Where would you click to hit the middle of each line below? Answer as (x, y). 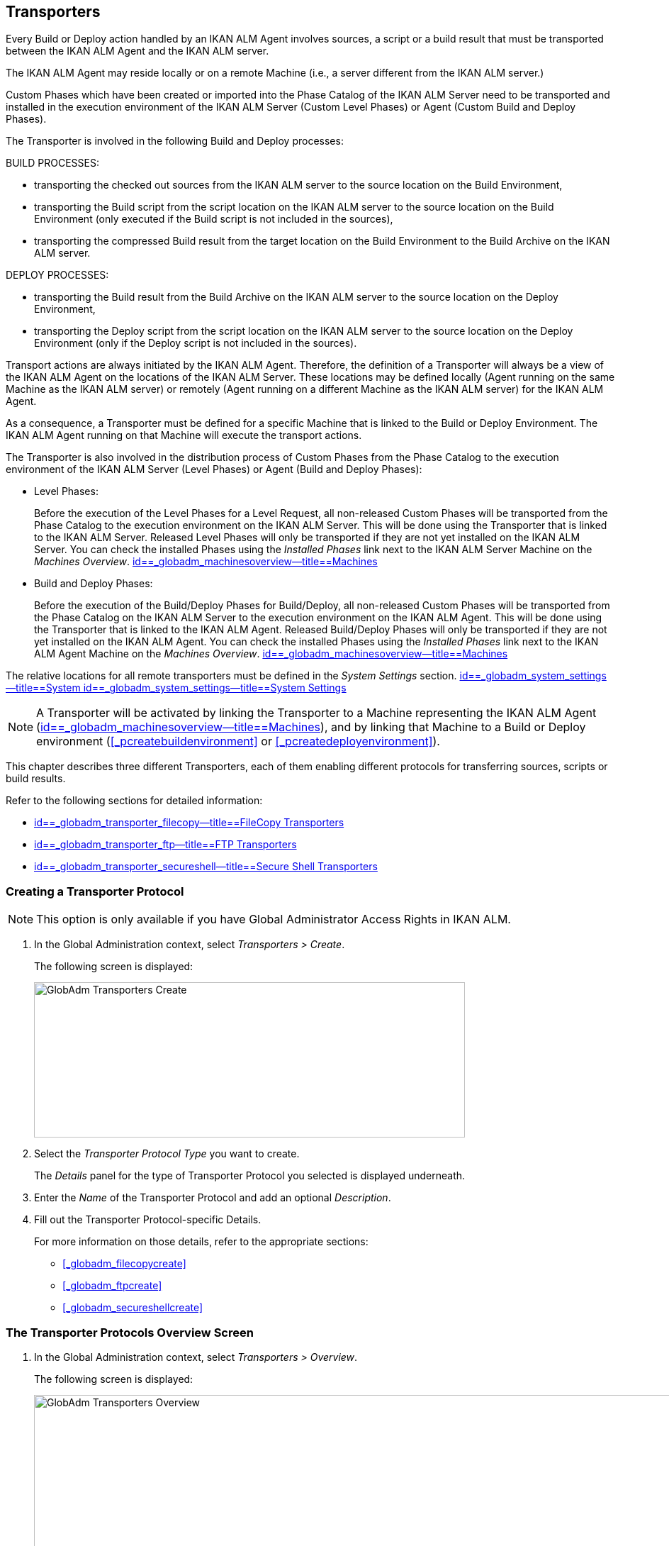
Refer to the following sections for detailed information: (134, 801)
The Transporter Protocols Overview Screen (130, 1332)
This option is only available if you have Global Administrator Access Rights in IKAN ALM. (274, 919)
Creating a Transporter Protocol (95, 891)
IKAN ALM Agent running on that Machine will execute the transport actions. (184, 435)
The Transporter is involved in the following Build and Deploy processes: (175, 141)
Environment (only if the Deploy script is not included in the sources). (196, 343)
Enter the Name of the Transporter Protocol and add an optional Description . (213, 1198)
